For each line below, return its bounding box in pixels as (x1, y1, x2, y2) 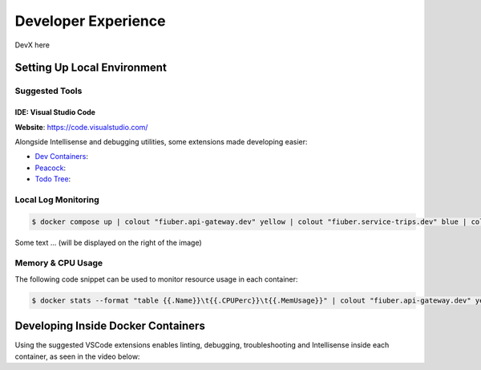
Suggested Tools (14, 85, 83, 96)
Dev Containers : (34, 152, 88, 161)
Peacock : (34, 163, 67, 173)
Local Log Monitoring (14, 193, 99, 205)
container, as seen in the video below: (14, 352, 140, 361)
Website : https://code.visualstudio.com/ (14, 122, 148, 132)
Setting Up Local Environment (14, 61, 168, 75)
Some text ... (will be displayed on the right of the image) (14, 238, 202, 247)
